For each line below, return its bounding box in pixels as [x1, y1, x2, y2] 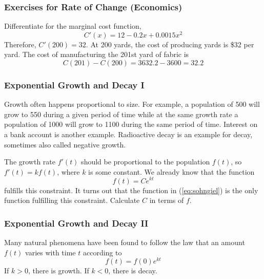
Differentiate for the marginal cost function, [4, 21, 141, 31]
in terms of [149, 195, 184, 206]
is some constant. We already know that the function [88, 166, 255, 177]
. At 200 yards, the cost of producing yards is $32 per [86, 39, 254, 49]
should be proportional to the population [81, 156, 210, 167]
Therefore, [4, 39, 36, 49]
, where [57, 166, 80, 177]
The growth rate [4, 156, 56, 167]
